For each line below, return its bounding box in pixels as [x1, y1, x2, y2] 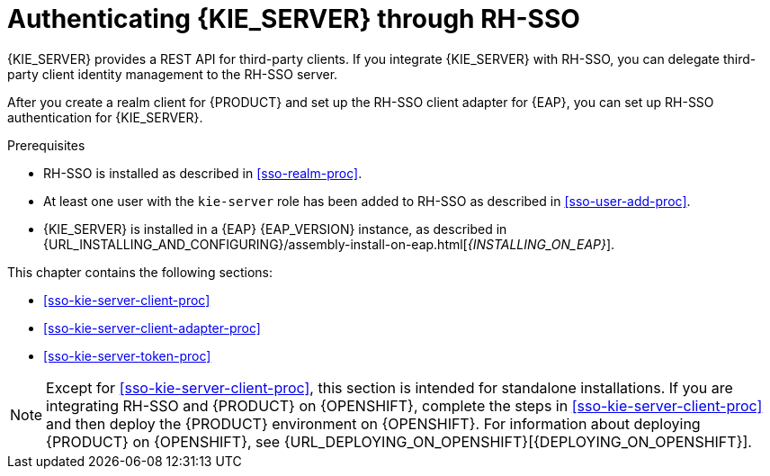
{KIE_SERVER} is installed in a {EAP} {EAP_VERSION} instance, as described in [43, 220, 507, 237]
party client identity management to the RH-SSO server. [7, 66, 338, 82]
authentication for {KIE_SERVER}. [7, 109, 203, 125]
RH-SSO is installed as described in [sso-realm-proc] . [43, 165, 363, 181]
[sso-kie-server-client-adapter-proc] [43, 319, 261, 336]
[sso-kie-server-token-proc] [43, 347, 211, 364]
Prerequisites [7, 137, 85, 153]
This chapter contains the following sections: [7, 264, 273, 280]
